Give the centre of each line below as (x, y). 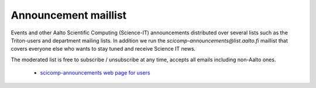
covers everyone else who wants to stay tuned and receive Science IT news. (103, 49)
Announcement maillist (69, 15)
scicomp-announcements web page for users (95, 73)
